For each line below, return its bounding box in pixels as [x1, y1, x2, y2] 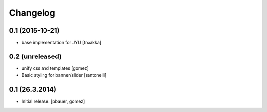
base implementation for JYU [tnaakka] [21, 40, 101, 46]
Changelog [9, 7, 55, 18]
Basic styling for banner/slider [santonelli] [21, 72, 107, 78]
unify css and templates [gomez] [21, 65, 89, 71]
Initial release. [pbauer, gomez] [21, 98, 85, 104]
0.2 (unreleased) [9, 52, 62, 60]
